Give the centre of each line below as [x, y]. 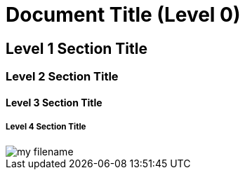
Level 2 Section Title [62, 77]
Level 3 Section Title [54, 102]
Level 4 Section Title [46, 127]
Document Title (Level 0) [123, 15]
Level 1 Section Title [77, 48]
